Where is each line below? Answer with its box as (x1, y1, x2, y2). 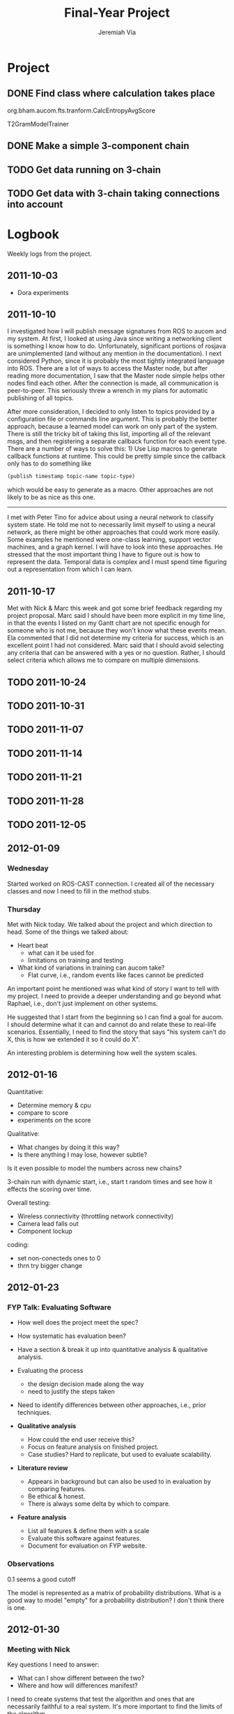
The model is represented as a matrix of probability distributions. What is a (7, 1588, 221, 1597)
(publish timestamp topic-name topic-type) (7, 473, 136, 480)
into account (7, 198, 63, 210)
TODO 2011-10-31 (7, 700, 85, 712)
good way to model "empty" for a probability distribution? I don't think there (7, 1596, 225, 1604)
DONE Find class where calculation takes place (7, 87, 216, 99)
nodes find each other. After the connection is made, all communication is (7, 379, 219, 387)
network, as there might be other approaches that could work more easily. (7, 528, 220, 536)
